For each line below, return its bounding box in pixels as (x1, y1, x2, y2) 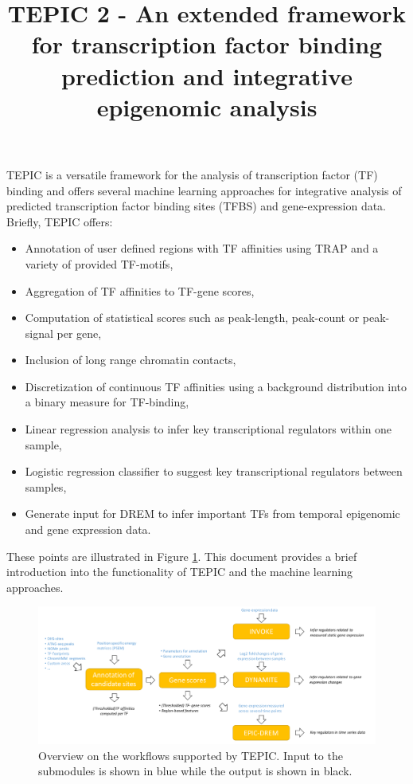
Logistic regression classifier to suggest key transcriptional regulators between (25, 463, 403, 480)
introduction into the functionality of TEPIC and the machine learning (6, 563, 353, 580)
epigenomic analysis (96, 90, 318, 123)
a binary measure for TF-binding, (25, 394, 189, 410)
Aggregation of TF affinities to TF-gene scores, (25, 282, 255, 299)
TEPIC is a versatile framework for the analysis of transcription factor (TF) (6, 166, 378, 182)
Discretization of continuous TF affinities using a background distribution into (25, 378, 407, 394)
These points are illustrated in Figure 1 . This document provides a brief (6, 547, 357, 564)
